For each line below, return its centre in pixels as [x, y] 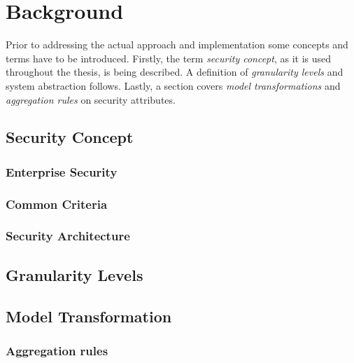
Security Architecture [68, 236]
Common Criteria [57, 204]
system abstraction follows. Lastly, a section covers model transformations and [173, 85]
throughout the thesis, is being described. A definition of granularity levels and [175, 72]
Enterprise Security [62, 171]
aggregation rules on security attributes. [91, 99]
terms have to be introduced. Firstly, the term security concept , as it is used [169, 58]
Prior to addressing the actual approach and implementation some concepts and [177, 44]
